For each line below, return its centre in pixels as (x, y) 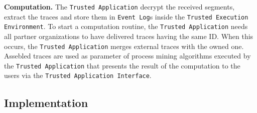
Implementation (46, 102)
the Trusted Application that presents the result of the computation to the (122, 65)
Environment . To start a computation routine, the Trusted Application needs (126, 26)
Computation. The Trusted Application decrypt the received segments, (119, 6)
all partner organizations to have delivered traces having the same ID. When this (129, 36)
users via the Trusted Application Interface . (78, 75)
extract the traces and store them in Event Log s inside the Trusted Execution (126, 16)
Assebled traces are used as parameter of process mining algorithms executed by (127, 56)
